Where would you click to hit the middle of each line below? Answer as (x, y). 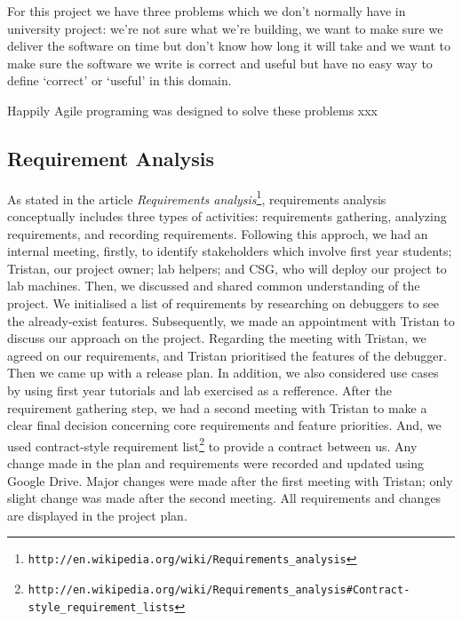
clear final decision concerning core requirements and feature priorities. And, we (224, 425)
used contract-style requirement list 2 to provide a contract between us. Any (212, 444)
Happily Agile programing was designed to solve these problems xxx (192, 110)
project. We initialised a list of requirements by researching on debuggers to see (223, 303)
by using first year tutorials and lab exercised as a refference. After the (200, 390)
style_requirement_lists (101, 607)
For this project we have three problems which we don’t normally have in (207, 11)
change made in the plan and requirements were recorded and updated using (215, 462)
